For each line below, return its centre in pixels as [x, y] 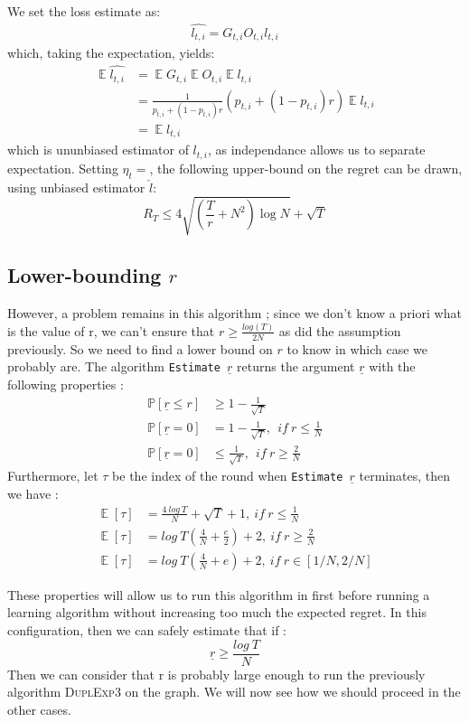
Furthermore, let [53, 476]
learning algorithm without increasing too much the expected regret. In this [217, 612]
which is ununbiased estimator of [98, 150]
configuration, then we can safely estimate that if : [147, 630]
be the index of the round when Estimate [228, 476]
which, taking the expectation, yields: [111, 53]
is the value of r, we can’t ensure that [111, 330]
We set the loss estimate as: [84, 11]
